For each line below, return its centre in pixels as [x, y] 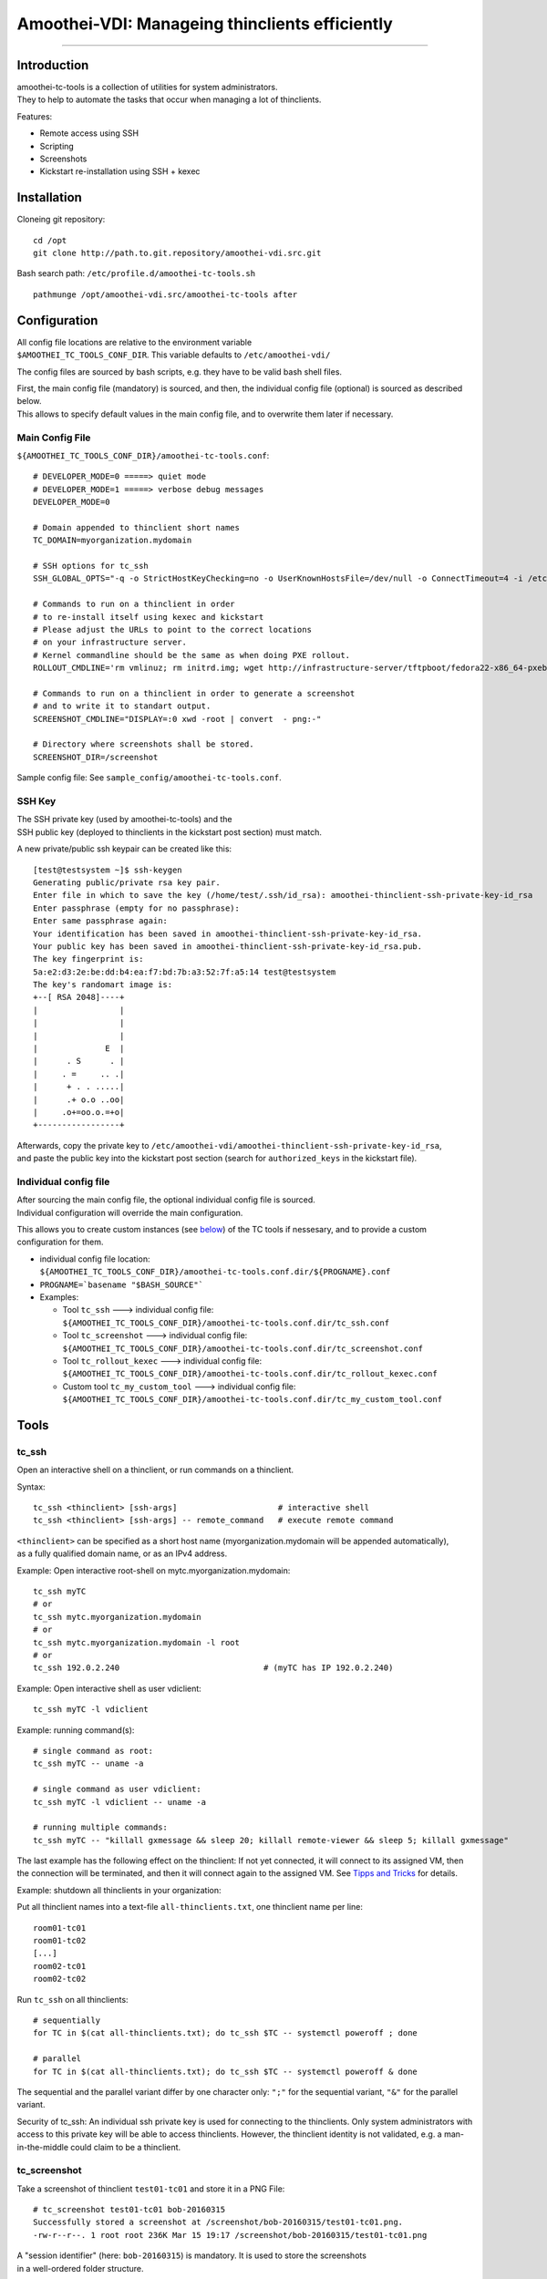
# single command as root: [93, 1751]
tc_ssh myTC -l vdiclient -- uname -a [120, 1802]
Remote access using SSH [89, 133]
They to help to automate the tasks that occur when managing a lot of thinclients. [169, 99]
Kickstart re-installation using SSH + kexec [120, 171]
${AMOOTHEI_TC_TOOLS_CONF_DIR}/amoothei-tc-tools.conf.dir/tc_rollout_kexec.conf [250, 1374]
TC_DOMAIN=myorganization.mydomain [113, 541]
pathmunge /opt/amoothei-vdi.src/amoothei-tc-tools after [165, 294]
